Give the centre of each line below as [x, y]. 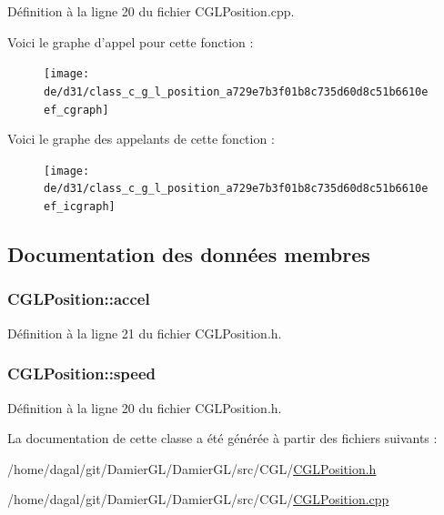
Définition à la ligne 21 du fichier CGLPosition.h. [145, 333]
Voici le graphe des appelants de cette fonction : [141, 139]
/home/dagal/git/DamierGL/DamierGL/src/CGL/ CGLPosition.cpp [198, 499]
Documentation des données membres [189, 254]
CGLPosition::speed [82, 374]
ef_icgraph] [80, 207]
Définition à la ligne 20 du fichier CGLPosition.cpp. [151, 11]
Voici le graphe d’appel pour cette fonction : [131, 41]
